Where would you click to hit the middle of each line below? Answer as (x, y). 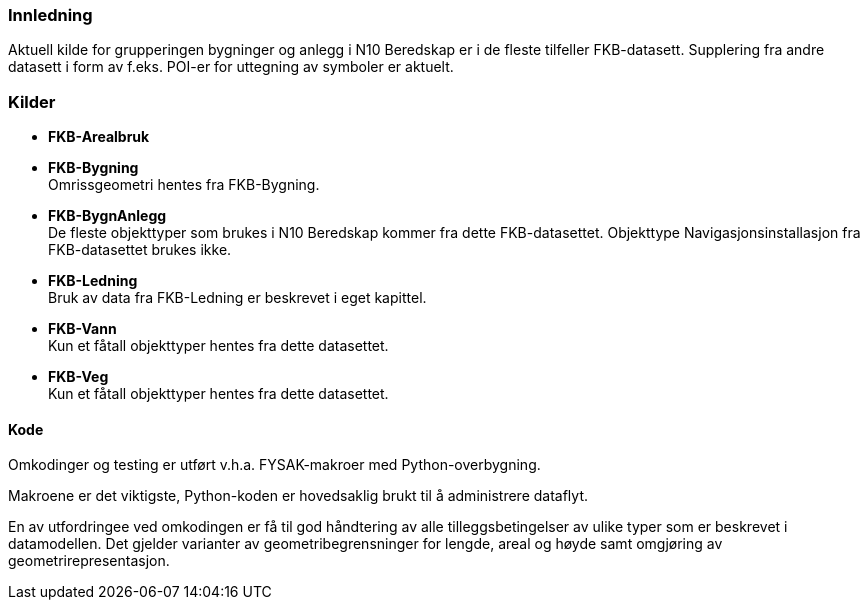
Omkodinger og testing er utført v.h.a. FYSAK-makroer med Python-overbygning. (274, 465)
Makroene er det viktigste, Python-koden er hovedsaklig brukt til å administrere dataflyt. (298, 496)
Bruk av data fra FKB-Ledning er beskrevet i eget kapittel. (237, 298)
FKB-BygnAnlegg (107, 216)
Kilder (32, 101)
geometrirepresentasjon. (89, 561)
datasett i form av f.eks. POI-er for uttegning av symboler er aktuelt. (231, 67)
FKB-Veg (78, 377)
